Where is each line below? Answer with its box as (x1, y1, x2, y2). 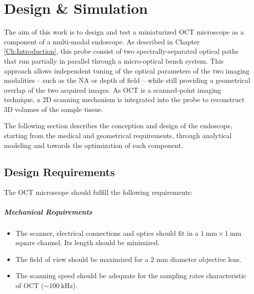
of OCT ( (15, 280, 44, 290)
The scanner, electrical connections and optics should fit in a (15, 227, 199, 238)
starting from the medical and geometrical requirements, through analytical (4, 130, 232, 141)
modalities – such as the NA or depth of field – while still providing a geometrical (4, 75, 251, 85)
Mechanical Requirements (4, 206, 93, 217)
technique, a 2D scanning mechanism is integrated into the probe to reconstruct (4, 94, 245, 105)
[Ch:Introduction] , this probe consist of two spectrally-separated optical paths (4, 46, 239, 56)
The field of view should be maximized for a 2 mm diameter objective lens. (15, 254, 242, 264)
